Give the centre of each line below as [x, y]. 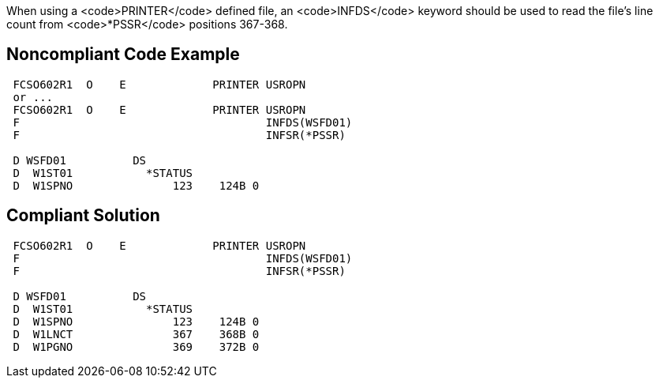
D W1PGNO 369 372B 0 [136, 346]
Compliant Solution [83, 216]
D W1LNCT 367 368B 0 [136, 334]
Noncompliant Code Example [123, 55]
